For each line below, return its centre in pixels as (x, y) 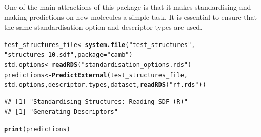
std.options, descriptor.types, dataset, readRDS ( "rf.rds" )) (105, 85)
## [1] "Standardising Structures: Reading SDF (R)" (96, 102)
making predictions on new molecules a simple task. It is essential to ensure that (130, 17)
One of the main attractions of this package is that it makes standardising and (128, 7)
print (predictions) (37, 130)
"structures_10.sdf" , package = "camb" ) (68, 55)
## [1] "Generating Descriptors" (61, 112)
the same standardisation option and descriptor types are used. (103, 27)
